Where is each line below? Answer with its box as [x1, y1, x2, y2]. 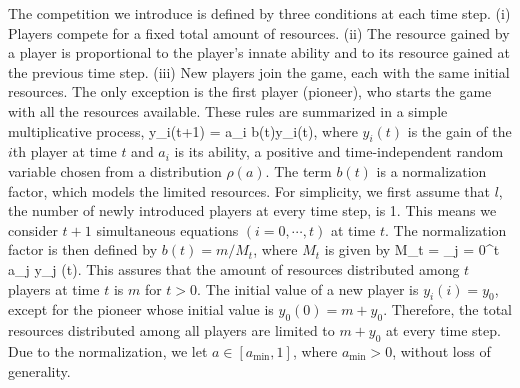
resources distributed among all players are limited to [8, 320, 335, 341]
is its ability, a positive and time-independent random [174, 141, 504, 162]
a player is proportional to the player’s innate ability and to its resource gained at [8, 42, 510, 63]
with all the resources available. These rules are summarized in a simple [8, 100, 448, 121]
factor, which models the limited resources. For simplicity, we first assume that [8, 180, 490, 201]
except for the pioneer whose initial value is [8, 299, 274, 320]
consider [8, 219, 58, 240]
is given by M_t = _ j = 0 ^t [324, 239, 500, 260]
